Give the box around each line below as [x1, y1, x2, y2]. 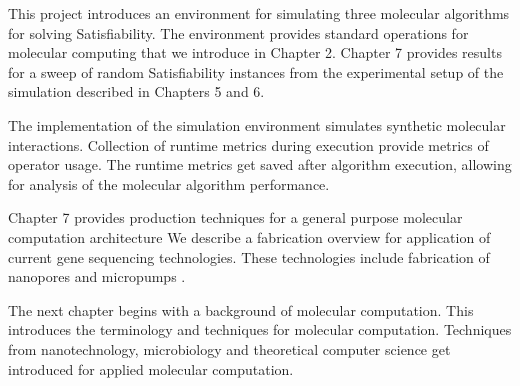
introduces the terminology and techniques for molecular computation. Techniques [8, 319, 512, 340]
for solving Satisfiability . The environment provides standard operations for [8, 22, 469, 43]
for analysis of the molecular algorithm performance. [8, 173, 330, 194]
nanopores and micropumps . [8, 266, 186, 287]
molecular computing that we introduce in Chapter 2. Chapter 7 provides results [8, 42, 502, 63]
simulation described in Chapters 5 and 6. [8, 81, 265, 102]
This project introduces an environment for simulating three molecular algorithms [8, 3, 510, 23]
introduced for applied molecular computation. [8, 358, 294, 379]
